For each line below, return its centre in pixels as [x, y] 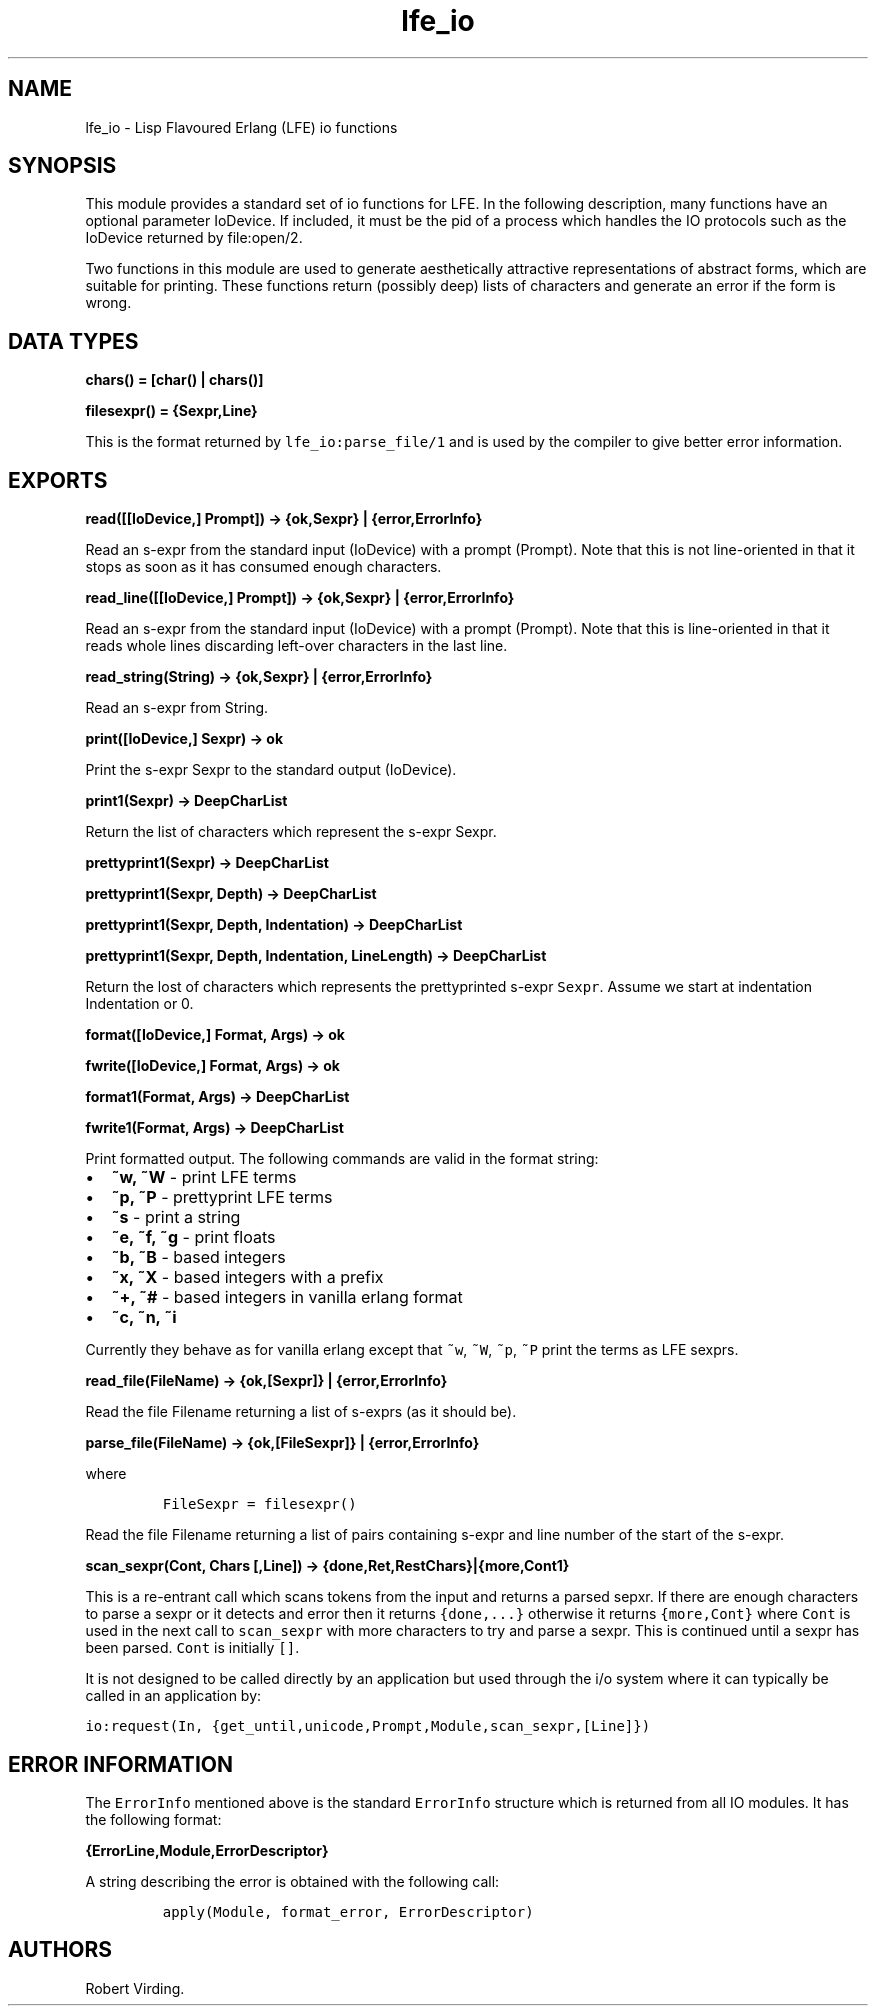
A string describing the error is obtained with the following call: [292, 1881]
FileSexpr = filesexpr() [259, 1504]
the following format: [153, 1819]
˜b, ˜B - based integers [198, 1257]
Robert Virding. [135, 1988]
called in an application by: [173, 1696]
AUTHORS [60, 1950]
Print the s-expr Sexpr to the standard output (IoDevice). [271, 770]
